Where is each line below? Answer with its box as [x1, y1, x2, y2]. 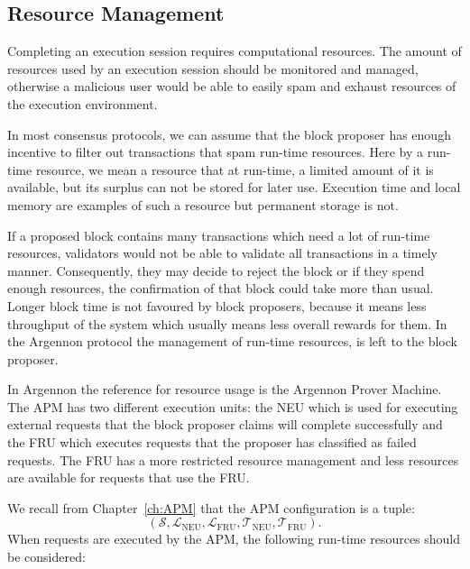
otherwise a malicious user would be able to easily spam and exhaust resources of [7, 77, 456, 96]
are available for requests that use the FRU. [7, 468, 250, 487]
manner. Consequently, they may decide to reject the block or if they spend [7, 261, 425, 280]
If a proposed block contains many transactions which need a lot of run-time [7, 225, 430, 244]
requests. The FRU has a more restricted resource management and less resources [7, 450, 459, 469]
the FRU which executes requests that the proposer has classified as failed [7, 433, 417, 452]
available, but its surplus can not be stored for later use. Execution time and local [7, 178, 461, 197]
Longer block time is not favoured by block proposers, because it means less [7, 296, 427, 315]
